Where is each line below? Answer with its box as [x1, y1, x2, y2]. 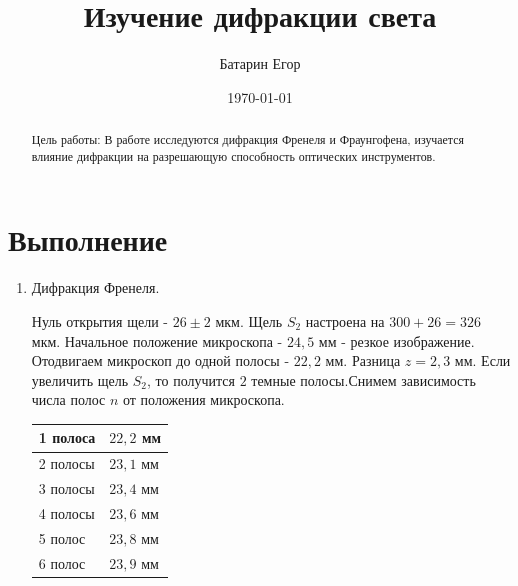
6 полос [38, 552, 86, 573]
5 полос [38, 527, 86, 548]
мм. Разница [325, 350, 401, 371]
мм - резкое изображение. [318, 330, 475, 351]
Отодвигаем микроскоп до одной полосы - [31, 350, 290, 371]
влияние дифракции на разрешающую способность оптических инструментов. [31, 147, 436, 164]
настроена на [305, 310, 385, 331]
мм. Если [454, 350, 511, 371]
